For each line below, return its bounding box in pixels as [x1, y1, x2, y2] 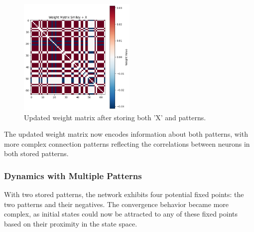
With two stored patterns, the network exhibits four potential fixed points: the [4, 189, 244, 200]
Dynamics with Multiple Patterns [4, 169, 142, 182]
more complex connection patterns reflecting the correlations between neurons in [4, 138, 250, 149]
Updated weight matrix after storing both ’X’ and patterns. [24, 112, 206, 122]
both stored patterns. [4, 148, 69, 159]
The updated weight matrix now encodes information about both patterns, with [4, 129, 248, 139]
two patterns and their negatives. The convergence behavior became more [4, 199, 229, 209]
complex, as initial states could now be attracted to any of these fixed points [4, 209, 238, 219]
